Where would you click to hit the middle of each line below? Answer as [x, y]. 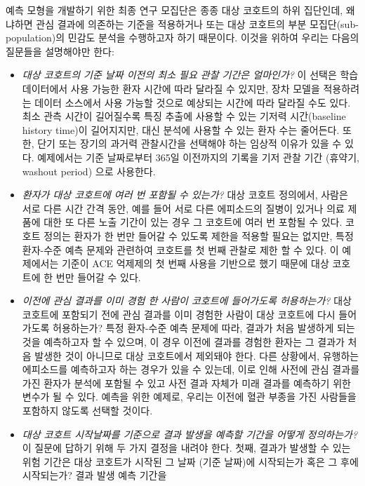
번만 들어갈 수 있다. [98, 277]
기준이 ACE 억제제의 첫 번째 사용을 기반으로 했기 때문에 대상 [195, 263]
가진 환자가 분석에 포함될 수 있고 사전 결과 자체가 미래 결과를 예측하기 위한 [186, 383]
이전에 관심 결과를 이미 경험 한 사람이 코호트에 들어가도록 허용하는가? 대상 [187, 301]
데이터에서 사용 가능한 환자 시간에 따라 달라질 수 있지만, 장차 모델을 [171, 88]
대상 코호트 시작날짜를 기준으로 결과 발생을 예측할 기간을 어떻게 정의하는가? [190, 434]
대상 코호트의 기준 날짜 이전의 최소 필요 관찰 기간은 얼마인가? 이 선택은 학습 [190, 75]
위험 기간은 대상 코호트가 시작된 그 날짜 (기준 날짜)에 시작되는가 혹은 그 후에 [190, 461]
